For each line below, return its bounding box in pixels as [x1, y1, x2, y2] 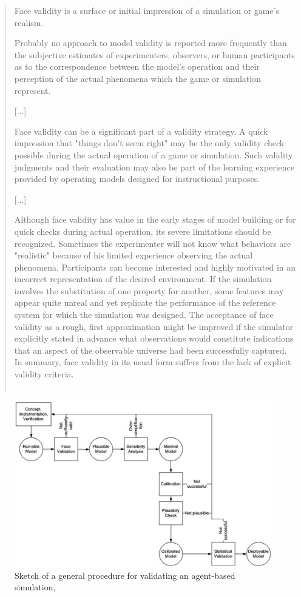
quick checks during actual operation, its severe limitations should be [14, 224, 271, 237]
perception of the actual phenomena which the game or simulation [14, 72, 261, 84]
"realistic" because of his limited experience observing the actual [14, 249, 253, 261]
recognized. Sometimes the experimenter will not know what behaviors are [14, 237, 291, 249]
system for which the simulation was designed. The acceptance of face [14, 308, 274, 321]
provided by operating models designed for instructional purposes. [14, 172, 260, 185]
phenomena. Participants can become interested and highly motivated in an [14, 260, 296, 273]
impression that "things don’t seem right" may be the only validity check [14, 137, 285, 149]
